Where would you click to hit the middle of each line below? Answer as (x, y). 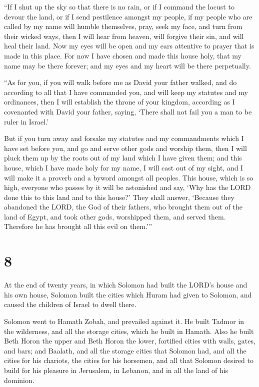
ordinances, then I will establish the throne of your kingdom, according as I (119, 102)
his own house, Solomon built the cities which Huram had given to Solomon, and (128, 294)
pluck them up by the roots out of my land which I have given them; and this (123, 158)
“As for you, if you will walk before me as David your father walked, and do (120, 82)
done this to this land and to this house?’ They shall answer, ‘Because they (119, 197)
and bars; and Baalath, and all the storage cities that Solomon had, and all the (125, 350)
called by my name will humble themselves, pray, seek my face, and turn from (123, 26)
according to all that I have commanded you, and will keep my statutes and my (126, 92)
